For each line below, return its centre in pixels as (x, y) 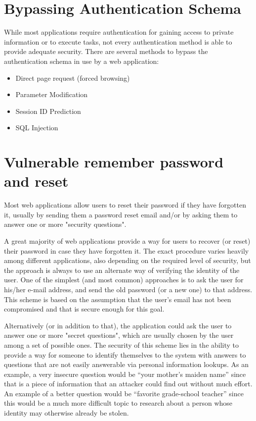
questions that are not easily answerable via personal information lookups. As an (126, 364)
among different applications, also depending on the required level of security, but (128, 260)
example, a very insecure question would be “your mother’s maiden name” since (125, 374)
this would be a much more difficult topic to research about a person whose (118, 403)
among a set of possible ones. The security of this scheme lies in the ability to (122, 344)
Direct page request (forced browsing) (73, 78)
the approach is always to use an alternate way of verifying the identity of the (122, 270)
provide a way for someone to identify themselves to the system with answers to (125, 354)
